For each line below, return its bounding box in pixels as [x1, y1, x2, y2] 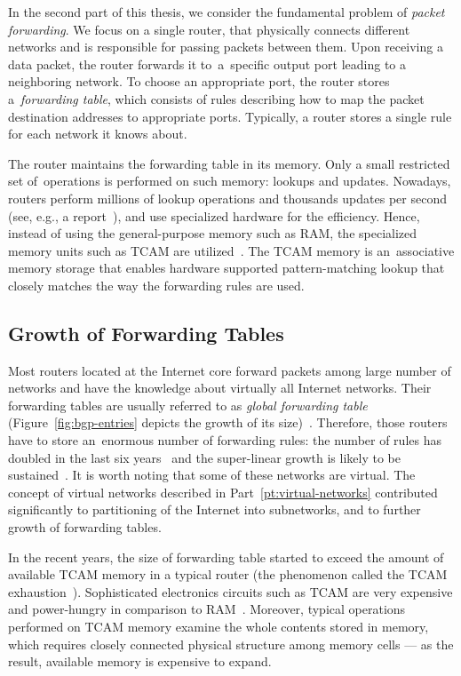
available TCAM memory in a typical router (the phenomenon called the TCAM [8, 565, 448, 584]
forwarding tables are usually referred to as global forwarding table [8, 395, 368, 414]
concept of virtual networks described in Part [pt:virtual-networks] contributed [8, 482, 438, 501]
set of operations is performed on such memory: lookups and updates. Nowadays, [8, 171, 451, 190]
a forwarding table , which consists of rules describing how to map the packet [8, 89, 425, 107]
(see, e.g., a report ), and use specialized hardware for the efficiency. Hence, [8, 206, 420, 225]
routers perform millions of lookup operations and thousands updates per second [8, 188, 447, 207]
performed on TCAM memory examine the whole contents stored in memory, [8, 617, 429, 636]
